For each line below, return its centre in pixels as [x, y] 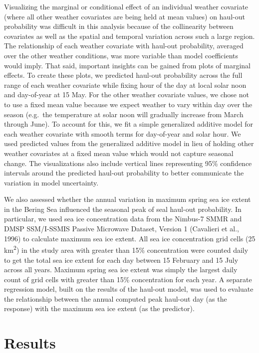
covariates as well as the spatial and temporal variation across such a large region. [129, 36]
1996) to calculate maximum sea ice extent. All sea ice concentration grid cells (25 [130, 238]
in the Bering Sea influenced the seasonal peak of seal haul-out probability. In [123, 209]
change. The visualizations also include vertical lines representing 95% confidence [128, 163]
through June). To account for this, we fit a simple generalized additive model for [129, 124]
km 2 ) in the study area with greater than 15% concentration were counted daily [126, 249]
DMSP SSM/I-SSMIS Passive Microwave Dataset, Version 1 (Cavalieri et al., [122, 229]
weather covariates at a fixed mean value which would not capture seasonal [119, 153]
